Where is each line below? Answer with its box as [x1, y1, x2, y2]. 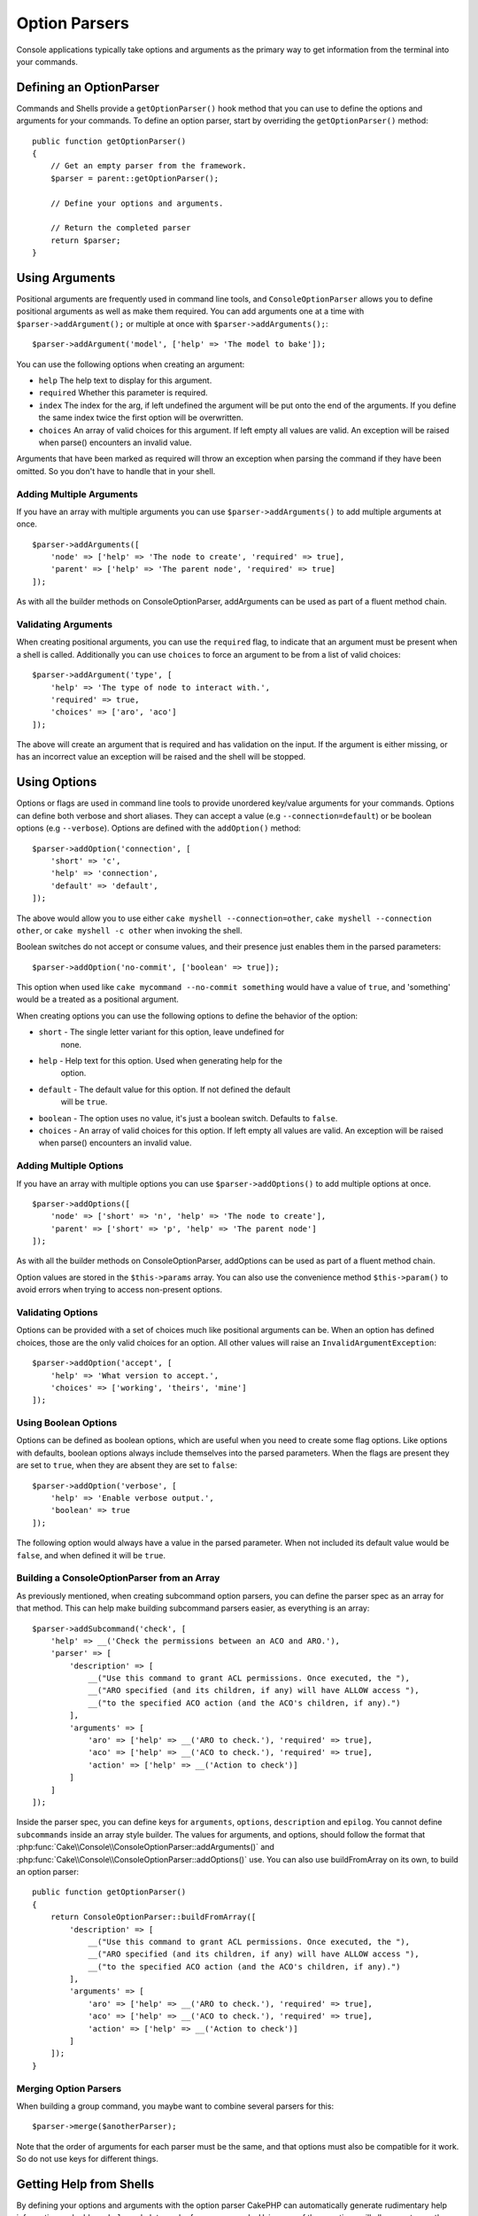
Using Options [16, 775, 97, 790]
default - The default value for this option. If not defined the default [38, 1084, 291, 1095]
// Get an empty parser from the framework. [50, 160, 247, 171]
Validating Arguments [16, 618, 113, 630]
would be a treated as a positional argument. [16, 994, 179, 1005]
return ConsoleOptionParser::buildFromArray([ [50, 1912, 257, 1923]
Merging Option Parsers [16, 2082, 122, 2095]
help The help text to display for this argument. [38, 375, 212, 386]
